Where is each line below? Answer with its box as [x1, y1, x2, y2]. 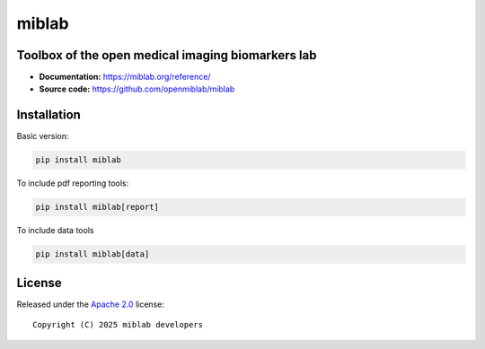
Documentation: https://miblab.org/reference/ [39, 72, 211, 83]
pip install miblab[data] [35, 249, 150, 259]
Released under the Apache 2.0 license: [16, 299, 165, 310]
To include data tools [16, 225, 94, 236]
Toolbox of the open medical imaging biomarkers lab [16, 48, 317, 63]
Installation [16, 108, 81, 123]
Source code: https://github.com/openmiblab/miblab [39, 83, 235, 94]
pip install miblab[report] [35, 202, 159, 213]
